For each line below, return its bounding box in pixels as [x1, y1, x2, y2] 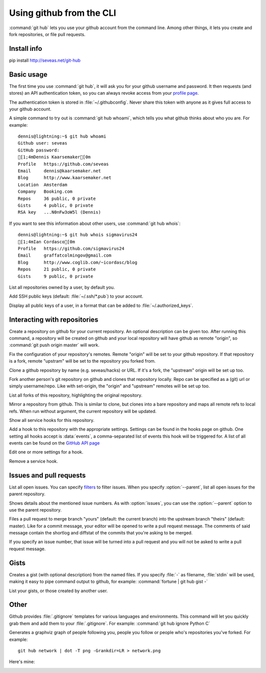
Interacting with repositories [9, 315, 99, 324]
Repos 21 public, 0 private [18, 266, 96, 272]
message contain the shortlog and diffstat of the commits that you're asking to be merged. [9, 530, 193, 536]
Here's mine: [9, 659, 35, 665]
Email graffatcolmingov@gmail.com [18, 253, 112, 259]
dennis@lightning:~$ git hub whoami [18, 134, 106, 139]
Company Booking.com [18, 189, 73, 194]
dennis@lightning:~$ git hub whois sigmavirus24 [18, 232, 137, 238]
